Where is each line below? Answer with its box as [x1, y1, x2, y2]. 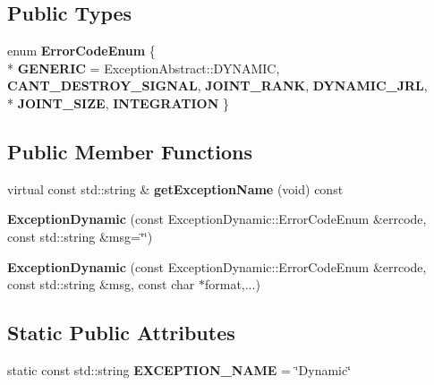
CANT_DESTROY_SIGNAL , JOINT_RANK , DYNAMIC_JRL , [7, 76, 428, 95]
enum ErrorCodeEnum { [7, 41, 156, 60]
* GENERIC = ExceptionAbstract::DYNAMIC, [7, 58, 280, 77]
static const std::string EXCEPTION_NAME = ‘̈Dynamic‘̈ [7, 360, 352, 379]
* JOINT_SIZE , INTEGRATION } [7, 93, 229, 112]
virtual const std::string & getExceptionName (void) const [7, 179, 344, 198]
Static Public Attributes [7, 319, 235, 346]
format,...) [204, 275, 260, 294]
